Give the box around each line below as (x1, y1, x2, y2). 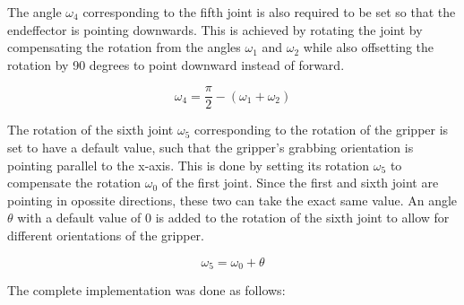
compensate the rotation (7, 173, 142, 192)
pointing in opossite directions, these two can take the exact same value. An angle (7, 190, 458, 209)
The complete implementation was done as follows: (7, 281, 286, 300)
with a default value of (17, 208, 142, 227)
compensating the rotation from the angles (7, 38, 241, 57)
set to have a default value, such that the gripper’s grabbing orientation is (7, 138, 414, 157)
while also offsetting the (303, 38, 434, 57)
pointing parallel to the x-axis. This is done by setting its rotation (7, 155, 370, 174)
